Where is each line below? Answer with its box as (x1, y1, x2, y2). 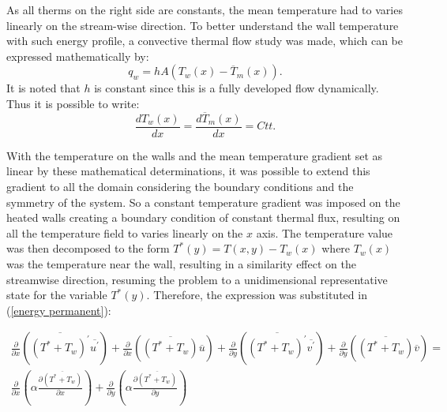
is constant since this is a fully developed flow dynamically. (94, 80, 379, 96)
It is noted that (6, 80, 81, 96)
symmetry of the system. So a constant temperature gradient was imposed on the (6, 193, 400, 210)
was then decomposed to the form (6, 240, 170, 257)
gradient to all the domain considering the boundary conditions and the (6, 178, 354, 195)
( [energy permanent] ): (6, 302, 111, 318)
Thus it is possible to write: (6, 95, 140, 111)
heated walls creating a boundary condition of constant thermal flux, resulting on (6, 209, 400, 226)
